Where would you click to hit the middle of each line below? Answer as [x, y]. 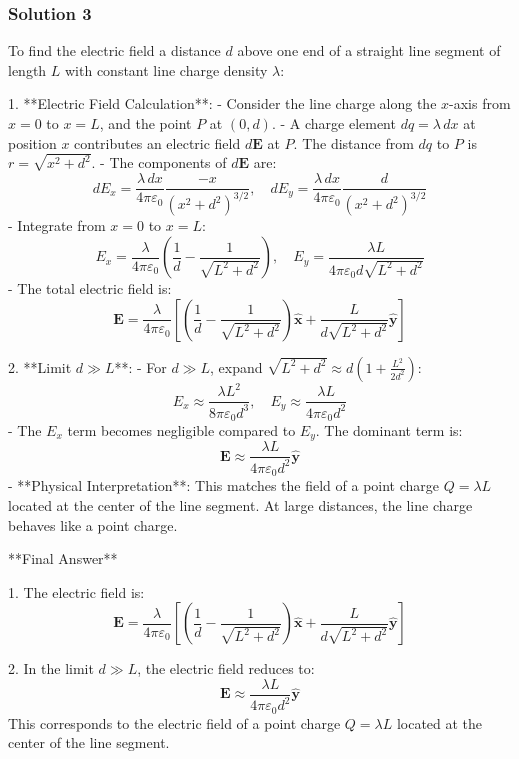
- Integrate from [57, 225]
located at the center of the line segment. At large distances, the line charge [240, 504]
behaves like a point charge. [93, 524]
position [32, 142]
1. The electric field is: [76, 591]
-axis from [480, 103]
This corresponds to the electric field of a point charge [174, 722]
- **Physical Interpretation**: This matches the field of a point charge [224, 485]
